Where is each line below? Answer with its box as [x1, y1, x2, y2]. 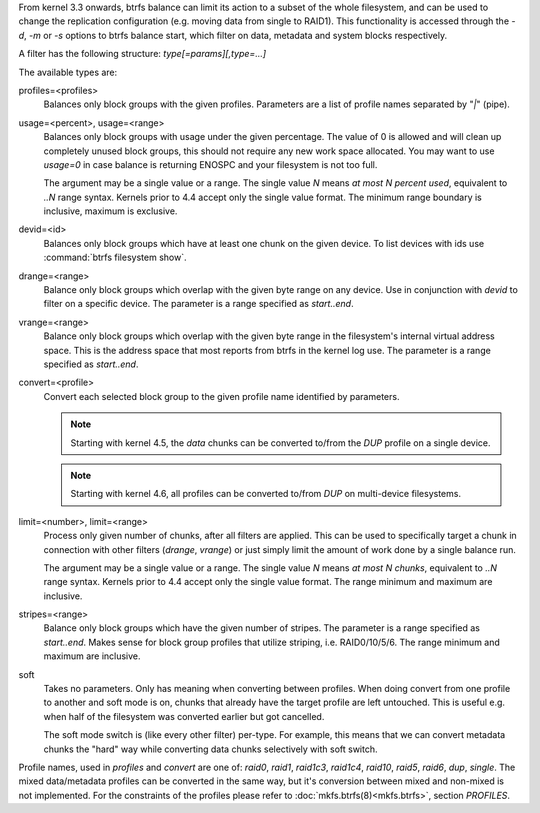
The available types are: [18, 66, 118, 78]
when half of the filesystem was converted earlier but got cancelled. [43, 710, 325, 722]
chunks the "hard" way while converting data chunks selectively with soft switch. [43, 743, 378, 755]
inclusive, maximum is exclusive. [43, 205, 178, 217]
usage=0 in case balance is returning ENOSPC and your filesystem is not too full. [43, 158, 378, 170]
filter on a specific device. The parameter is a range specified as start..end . [43, 298, 354, 310]
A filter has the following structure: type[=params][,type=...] [18, 48, 267, 60]
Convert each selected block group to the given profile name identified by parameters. [43, 390, 400, 402]
